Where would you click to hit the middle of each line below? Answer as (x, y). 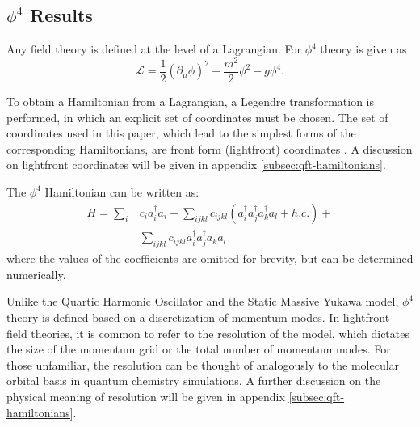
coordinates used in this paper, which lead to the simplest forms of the (181, 133)
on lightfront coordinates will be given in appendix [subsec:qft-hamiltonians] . (196, 165)
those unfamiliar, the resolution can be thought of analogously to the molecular (203, 364)
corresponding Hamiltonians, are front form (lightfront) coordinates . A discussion (210, 148)
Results (61, 15)
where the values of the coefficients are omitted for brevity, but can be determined (210, 258)
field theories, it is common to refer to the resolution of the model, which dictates (208, 333)
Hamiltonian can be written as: (122, 191)
